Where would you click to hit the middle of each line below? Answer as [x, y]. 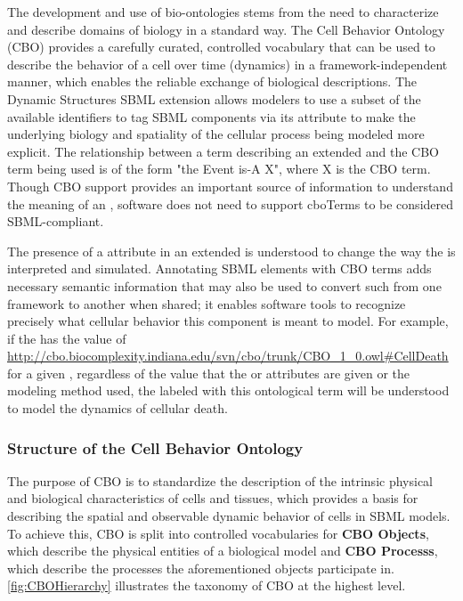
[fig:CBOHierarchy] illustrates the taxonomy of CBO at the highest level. [207, 585]
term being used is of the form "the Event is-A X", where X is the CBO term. [219, 169]
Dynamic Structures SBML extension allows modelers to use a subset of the [214, 98]
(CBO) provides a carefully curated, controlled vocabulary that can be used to [221, 47]
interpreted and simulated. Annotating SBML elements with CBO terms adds [219, 268]
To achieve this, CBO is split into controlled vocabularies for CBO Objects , [218, 533]
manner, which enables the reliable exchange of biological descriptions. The [212, 81]
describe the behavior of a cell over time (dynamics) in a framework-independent [227, 64]
